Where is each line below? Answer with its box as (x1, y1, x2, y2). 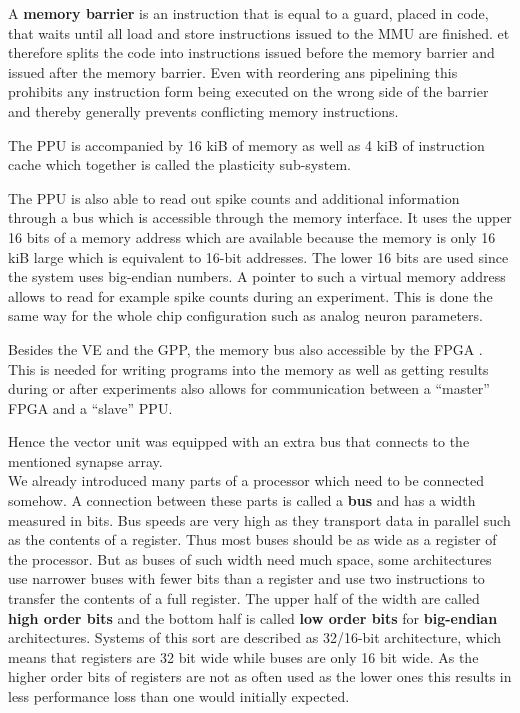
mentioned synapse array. (8, 450, 163, 471)
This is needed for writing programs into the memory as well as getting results (8, 358, 489, 379)
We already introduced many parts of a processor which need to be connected (8, 470, 485, 491)
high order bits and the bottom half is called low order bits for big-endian (8, 607, 498, 628)
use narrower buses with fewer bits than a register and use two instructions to (8, 568, 485, 589)
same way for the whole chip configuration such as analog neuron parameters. (8, 305, 483, 326)
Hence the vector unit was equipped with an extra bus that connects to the (8, 431, 470, 452)
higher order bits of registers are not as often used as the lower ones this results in (8, 666, 512, 687)
